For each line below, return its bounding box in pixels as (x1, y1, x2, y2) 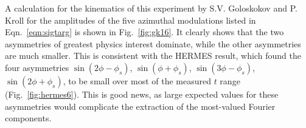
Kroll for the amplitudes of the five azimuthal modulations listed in (5, 13, 256, 26)
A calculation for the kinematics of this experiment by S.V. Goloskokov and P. (5, 2, 297, 14)
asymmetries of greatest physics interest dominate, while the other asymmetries (5, 37, 301, 50)
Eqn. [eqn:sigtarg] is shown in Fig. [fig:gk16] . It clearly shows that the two (5, 25, 284, 38)
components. (5, 112, 52, 124)
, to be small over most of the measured (63, 74, 211, 87)
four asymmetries (5, 61, 69, 73)
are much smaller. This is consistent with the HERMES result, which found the (5, 49, 301, 62)
